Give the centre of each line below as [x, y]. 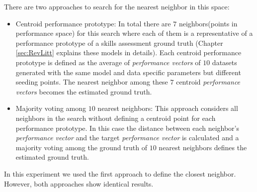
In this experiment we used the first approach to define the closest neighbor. [120, 173]
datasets [224, 62]
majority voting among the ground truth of [82, 147]
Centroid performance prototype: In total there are [93, 23]
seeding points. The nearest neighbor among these [92, 82]
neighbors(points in [208, 23]
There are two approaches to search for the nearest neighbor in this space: [117, 6]
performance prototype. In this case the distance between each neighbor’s [128, 128]
